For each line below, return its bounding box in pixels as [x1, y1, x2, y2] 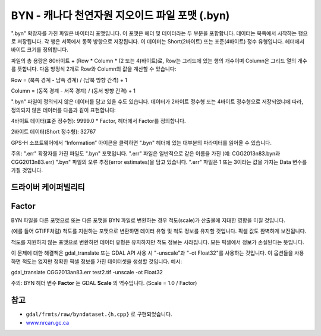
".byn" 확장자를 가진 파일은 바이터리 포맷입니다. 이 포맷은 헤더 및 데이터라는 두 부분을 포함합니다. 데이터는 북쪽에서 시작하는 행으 [11, 30, 309, 37]
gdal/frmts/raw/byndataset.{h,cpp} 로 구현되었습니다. [26, 310, 172, 318]
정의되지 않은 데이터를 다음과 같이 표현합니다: [11, 106, 116, 113]
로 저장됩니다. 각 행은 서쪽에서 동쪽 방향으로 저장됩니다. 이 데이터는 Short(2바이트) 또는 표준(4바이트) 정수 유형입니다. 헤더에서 [11, 37, 304, 45]
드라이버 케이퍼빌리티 [11, 182, 86, 192]
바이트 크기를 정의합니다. [11, 46, 68, 53]
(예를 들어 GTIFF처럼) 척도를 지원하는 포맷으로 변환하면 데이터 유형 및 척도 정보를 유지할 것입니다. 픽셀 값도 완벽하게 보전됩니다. [11, 227, 307, 234]
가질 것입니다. [11, 167, 43, 174]
